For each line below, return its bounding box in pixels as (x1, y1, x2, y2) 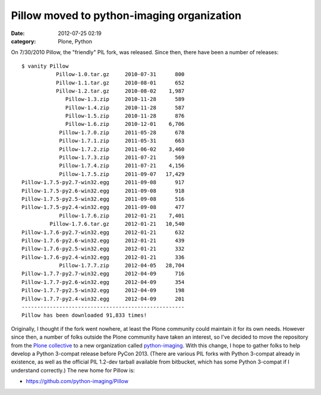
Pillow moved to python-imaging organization (11, 9, 242, 22)
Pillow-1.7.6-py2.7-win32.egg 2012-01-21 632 (21, 229, 185, 236)
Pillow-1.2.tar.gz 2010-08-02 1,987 (55, 87, 185, 94)
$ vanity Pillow (21, 62, 69, 69)
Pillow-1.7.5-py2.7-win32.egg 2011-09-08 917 (21, 179, 185, 186)
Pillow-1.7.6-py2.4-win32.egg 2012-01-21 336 (21, 254, 185, 261)
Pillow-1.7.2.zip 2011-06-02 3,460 (59, 146, 185, 153)
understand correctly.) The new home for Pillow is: (11, 366, 135, 374)
